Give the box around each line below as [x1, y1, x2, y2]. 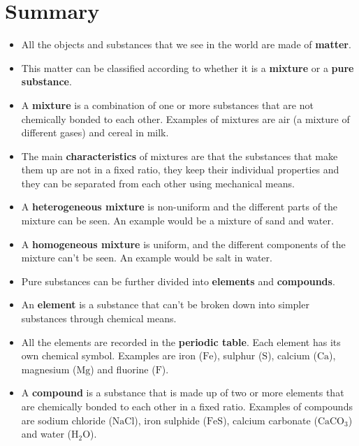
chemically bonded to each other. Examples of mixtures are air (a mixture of [21, 111, 350, 126]
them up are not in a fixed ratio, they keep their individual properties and [21, 162, 339, 177]
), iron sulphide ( [134, 412, 207, 427]
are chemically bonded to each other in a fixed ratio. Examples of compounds [21, 399, 353, 413]
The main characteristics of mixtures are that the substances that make [21, 148, 338, 163]
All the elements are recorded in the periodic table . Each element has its [21, 334, 341, 349]
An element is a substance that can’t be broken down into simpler [21, 297, 309, 312]
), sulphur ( [213, 348, 263, 363]
